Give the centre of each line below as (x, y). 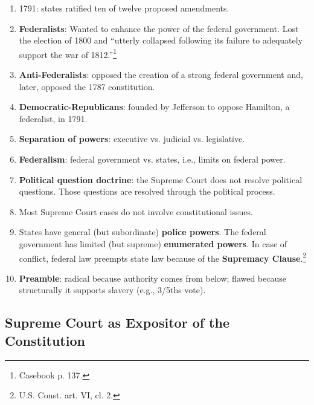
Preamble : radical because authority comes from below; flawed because (152, 278)
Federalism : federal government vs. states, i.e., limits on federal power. (152, 159)
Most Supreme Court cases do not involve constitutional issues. (136, 211)
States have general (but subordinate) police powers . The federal (143, 232)
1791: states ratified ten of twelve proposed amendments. (124, 8)
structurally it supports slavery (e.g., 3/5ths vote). (112, 290)
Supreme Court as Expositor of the (117, 322)
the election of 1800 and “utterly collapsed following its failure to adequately (161, 40)
